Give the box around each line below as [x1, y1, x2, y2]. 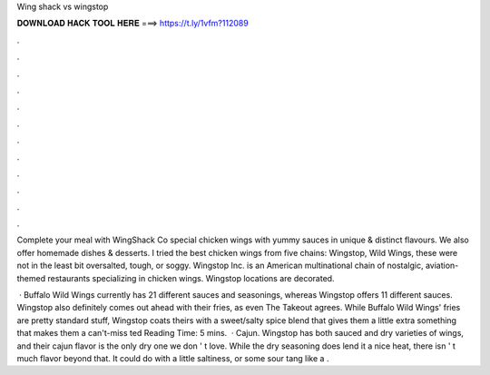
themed [16, 272, 46, 283]
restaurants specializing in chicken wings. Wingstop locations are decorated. [46, 272, 335, 283]
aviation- [425, 260, 459, 271]
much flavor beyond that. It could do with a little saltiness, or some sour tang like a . [16, 352, 329, 363]
